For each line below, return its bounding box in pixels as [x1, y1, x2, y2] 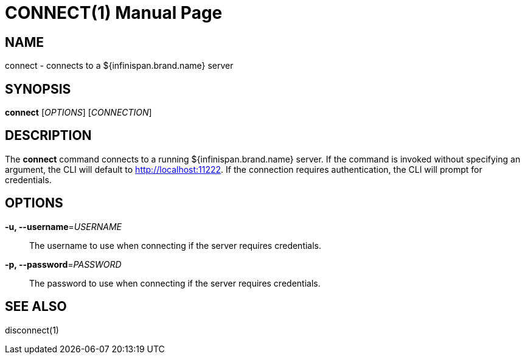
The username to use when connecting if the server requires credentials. [29, 240, 322, 251]
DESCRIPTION [5, 128, 92, 144]
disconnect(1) [5, 324, 59, 335]
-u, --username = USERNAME [5, 221, 122, 232]
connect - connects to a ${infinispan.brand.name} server [5, 60, 234, 71]
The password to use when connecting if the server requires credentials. [29, 277, 321, 288]
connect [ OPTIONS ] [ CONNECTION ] [5, 107, 152, 118]
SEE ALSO [5, 299, 67, 315]
